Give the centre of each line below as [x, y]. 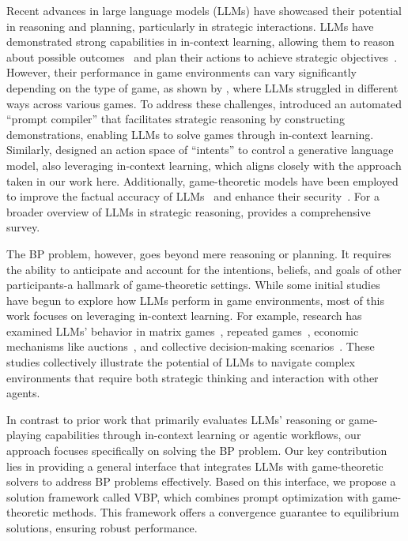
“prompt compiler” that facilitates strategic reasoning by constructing [176, 119]
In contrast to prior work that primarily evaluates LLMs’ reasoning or [176, 419]
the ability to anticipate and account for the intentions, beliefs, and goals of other [204, 269]
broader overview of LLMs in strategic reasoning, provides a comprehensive [189, 211]
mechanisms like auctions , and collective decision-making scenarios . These [191, 346]
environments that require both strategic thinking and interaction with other [193, 377]
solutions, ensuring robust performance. [102, 528]
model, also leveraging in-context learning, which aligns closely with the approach [204, 165]
